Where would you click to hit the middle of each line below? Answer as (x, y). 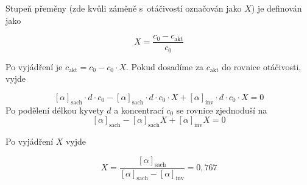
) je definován (277, 8)
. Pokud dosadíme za (165, 66)
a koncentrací (139, 110)
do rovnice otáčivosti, (262, 66)
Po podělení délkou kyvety (55, 110)
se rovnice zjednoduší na (222, 110)
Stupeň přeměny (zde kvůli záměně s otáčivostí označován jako (124, 8)
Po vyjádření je (34, 66)
